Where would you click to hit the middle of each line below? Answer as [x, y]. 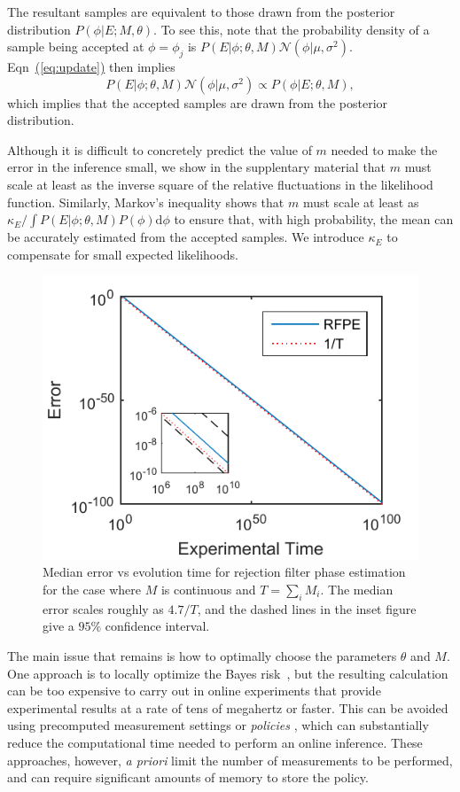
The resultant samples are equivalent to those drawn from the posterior [201, 12]
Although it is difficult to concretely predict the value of [160, 149]
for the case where [92, 590]
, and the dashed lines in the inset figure [307, 608]
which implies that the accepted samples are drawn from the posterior [198, 102]
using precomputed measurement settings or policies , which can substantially [218, 725]
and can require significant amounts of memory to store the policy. [188, 777]
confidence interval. [157, 626]
